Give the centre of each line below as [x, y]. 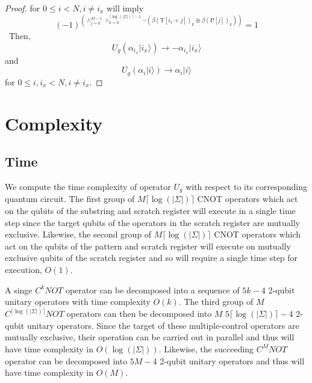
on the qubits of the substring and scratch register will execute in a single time [150, 210]
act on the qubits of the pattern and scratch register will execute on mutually [148, 246]
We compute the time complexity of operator [88, 186]
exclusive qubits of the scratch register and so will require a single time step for [151, 258]
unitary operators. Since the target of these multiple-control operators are [163, 325]
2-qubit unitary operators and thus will [232, 360]
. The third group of [216, 302]
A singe [19, 290]
